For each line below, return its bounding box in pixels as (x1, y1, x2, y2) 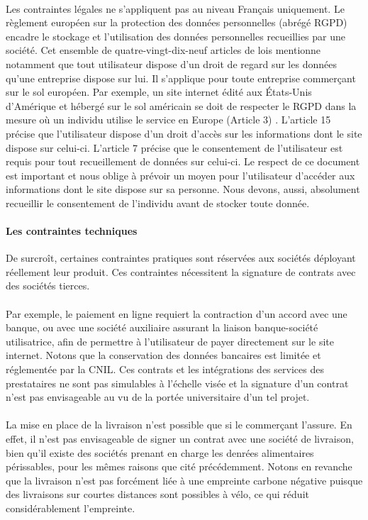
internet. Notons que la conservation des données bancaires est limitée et (6, 348, 321, 363)
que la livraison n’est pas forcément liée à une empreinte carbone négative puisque (6, 472, 363, 487)
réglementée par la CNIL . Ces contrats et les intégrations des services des (6, 362, 324, 377)
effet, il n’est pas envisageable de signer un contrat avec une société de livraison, (6, 431, 354, 446)
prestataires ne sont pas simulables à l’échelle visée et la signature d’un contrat (6, 375, 349, 390)
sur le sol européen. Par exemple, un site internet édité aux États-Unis (6, 84, 312, 99)
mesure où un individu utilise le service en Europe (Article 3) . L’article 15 (6, 112, 331, 127)
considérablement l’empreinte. (6, 500, 135, 515)
